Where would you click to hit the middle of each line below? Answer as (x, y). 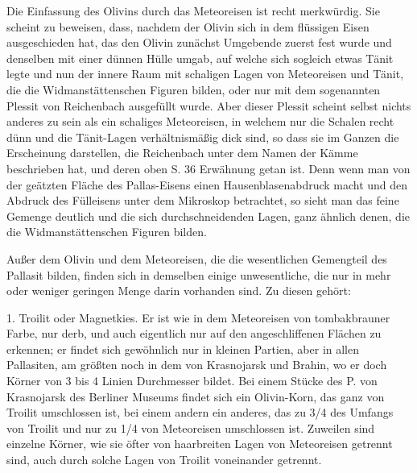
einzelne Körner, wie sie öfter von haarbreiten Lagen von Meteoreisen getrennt (200, 444)
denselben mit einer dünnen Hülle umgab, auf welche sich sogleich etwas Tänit (200, 58)
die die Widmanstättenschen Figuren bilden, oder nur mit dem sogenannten (194, 89)
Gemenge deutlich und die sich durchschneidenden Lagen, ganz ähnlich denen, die (208, 216)
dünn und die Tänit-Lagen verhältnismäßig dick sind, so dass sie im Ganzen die (203, 137)
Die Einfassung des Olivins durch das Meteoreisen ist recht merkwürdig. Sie (193, 10)
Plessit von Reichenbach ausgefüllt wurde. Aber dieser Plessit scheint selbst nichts (209, 105)
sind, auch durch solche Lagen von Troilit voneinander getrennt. (164, 460)
